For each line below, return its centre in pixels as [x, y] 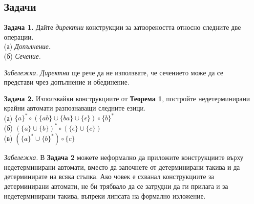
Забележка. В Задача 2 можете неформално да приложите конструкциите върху [124, 157]
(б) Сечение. [22, 56]
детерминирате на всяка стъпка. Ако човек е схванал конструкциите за [109, 176]
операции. [19, 36]
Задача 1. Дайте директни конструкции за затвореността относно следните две [123, 27]
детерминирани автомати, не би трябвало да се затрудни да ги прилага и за [116, 186]
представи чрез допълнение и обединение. [67, 82]
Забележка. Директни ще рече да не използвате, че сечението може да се [114, 72]
